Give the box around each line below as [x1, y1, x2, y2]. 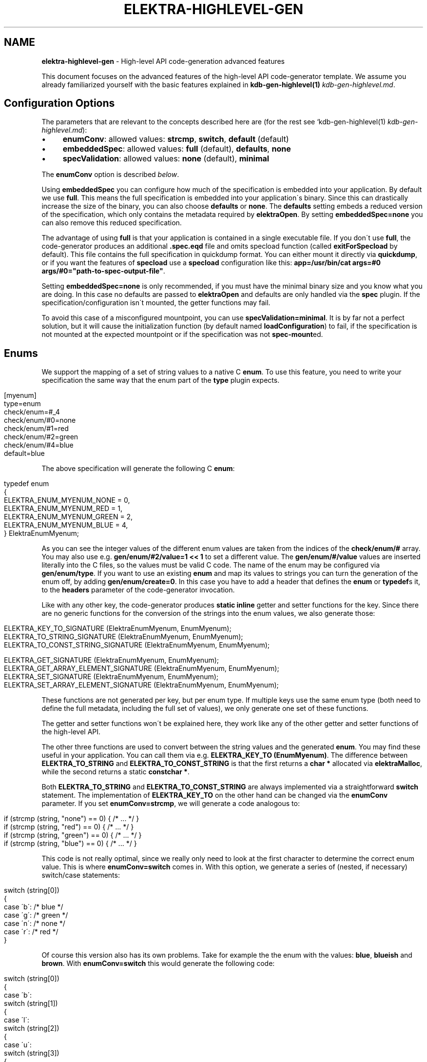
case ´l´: [4, 1016, 29, 1024]
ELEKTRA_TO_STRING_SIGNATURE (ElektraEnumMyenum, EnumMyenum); [4, 632, 243, 641]
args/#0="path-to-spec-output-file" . [41, 267, 165, 275]
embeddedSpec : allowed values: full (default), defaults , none [62, 144, 291, 154]
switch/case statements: [41, 871, 120, 880]
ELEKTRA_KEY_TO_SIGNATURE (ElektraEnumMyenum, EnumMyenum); [4, 624, 232, 633]
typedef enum [4, 479, 49, 488]
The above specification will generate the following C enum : [41, 464, 235, 473]
